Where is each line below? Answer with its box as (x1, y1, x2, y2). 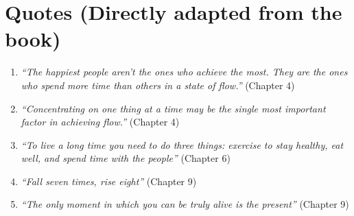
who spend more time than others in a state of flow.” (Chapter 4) (21, 77, 295, 92)
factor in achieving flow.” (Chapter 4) (21, 115, 180, 129)
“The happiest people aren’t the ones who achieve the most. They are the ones (21, 64, 348, 79)
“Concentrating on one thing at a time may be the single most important (21, 101, 326, 115)
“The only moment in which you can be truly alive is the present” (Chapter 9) (21, 197, 349, 211)
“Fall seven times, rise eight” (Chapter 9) (21, 173, 197, 188)
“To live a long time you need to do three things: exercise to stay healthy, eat (21, 137, 344, 152)
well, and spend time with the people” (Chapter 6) (21, 151, 231, 165)
